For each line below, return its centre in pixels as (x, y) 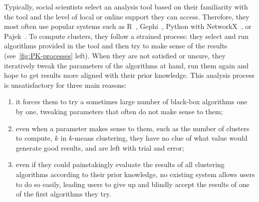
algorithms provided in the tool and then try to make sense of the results (116, 46)
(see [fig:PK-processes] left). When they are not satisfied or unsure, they (115, 55)
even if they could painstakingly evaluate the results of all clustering (120, 164)
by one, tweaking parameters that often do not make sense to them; (119, 111)
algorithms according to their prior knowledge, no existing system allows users (135, 174)
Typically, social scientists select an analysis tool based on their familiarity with (126, 6)
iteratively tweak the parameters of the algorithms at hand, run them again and (126, 65)
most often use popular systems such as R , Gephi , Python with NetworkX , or (128, 26)
